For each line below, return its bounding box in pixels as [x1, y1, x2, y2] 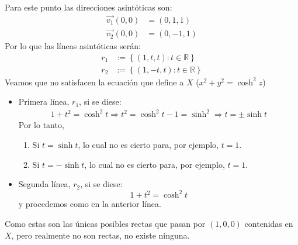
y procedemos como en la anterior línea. [18, 198, 161, 210]
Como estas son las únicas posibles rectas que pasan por [5, 217, 206, 229]
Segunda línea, [18, 178, 71, 190]
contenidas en [244, 217, 293, 229]
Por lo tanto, [18, 119, 64, 131]
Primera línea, [18, 95, 70, 108]
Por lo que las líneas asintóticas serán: [5, 40, 141, 52]
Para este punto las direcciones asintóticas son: [5, 1, 172, 13]
